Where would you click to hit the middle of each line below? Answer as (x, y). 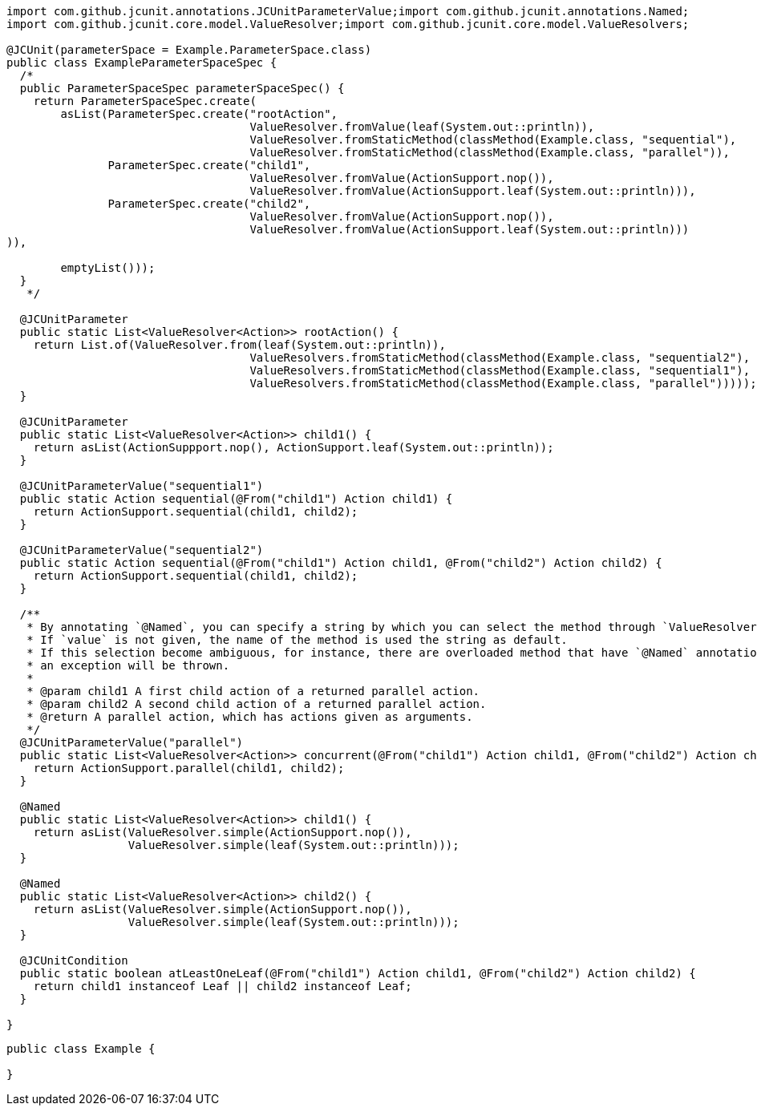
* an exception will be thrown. (128, 665)
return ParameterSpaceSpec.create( (145, 101)
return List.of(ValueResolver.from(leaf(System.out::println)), (239, 345)
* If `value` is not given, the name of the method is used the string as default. (297, 640)
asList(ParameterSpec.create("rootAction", (199, 114)
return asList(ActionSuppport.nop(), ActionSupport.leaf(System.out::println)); (293, 447)
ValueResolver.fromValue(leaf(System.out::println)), (422, 127)
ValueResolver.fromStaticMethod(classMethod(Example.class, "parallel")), (490, 152)
